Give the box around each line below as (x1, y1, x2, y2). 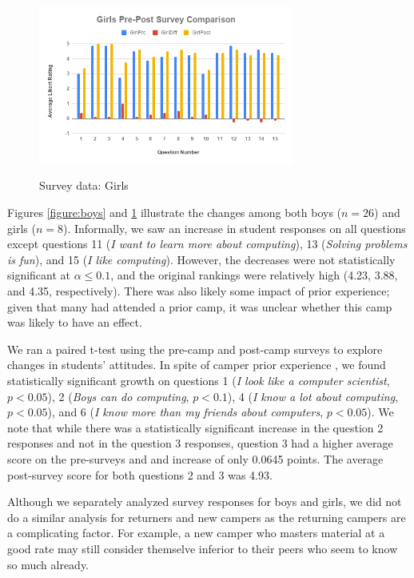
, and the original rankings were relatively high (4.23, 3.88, (110, 267, 398, 283)
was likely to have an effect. (7, 314, 142, 331)
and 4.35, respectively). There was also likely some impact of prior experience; (7, 283, 390, 299)
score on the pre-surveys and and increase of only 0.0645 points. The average (7, 450, 384, 467)
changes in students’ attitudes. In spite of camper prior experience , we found (7, 356, 386, 373)
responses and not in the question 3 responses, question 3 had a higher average (7, 435, 393, 452)
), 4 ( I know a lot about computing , (227, 387, 399, 404)
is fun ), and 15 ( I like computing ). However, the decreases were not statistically (7, 251, 396, 267)
